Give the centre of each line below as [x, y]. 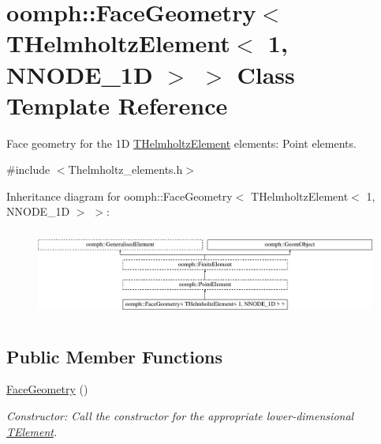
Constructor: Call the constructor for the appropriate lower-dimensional [180, 415]
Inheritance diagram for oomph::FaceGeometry [120, 196]
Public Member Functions [114, 356]
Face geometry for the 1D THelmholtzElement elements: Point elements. [181, 143]
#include [28, 169]
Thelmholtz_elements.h [125, 169]
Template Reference [117, 105]
